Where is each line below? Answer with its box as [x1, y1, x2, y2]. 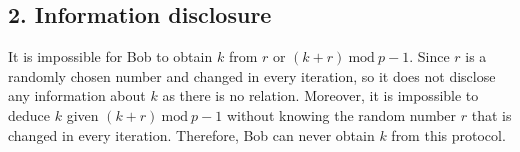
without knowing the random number [226, 104, 457, 125]
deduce [8, 104, 50, 125]
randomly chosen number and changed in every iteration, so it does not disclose [8, 65, 496, 86]
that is [471, 104, 512, 125]
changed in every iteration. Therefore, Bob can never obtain [8, 124, 375, 145]
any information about [8, 85, 146, 106]
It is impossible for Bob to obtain [8, 46, 213, 67]
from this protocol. [391, 124, 506, 145]
